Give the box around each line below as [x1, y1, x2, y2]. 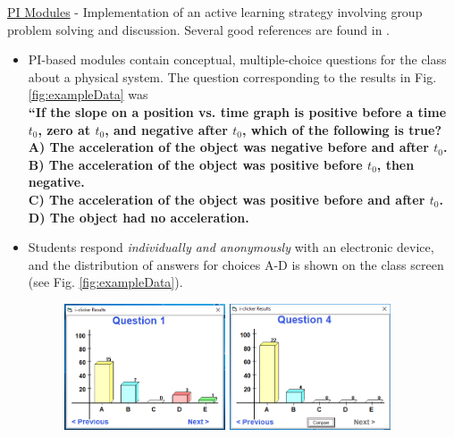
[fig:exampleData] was [28, 85, 148, 104]
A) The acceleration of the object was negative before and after [28, 138, 429, 156]
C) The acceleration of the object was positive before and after [28, 189, 425, 208]
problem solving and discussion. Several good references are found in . [7, 20, 391, 38]
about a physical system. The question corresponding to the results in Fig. [28, 67, 437, 86]
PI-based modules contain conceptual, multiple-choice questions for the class [28, 50, 447, 69]
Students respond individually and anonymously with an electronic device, [28, 238, 434, 256]
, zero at [38, 120, 91, 139]
